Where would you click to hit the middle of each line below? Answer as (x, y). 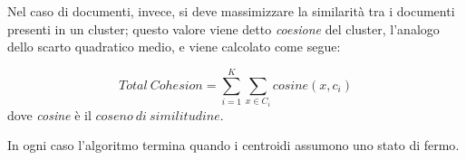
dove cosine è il (49, 114)
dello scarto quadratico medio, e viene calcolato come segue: (174, 47)
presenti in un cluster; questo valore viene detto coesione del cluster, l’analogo (223, 28)
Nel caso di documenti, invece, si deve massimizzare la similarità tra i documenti (231, 11)
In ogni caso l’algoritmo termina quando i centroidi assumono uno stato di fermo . (233, 145)
